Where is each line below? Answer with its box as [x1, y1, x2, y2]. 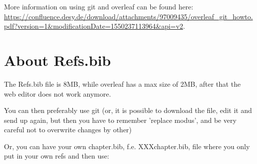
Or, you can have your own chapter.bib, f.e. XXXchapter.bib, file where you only [4, 141, 250, 151]
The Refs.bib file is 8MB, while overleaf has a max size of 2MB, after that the [4, 78, 241, 89]
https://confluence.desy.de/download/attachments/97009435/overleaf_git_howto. [4, 11, 253, 21]
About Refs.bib [4, 50, 111, 70]
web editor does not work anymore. [4, 88, 111, 99]
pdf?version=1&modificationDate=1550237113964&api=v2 [4, 21, 183, 31]
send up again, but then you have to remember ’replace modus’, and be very [4, 114, 237, 125]
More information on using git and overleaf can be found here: [4, 1, 193, 11]
